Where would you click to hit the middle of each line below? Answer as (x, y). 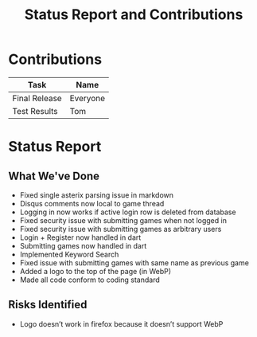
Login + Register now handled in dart (80, 237)
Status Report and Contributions (134, 15)
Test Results (35, 111)
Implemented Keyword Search (69, 254)
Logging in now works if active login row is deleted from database (128, 212)
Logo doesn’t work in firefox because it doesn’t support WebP (121, 323)
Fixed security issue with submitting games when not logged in (123, 220)
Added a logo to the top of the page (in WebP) (95, 271)
